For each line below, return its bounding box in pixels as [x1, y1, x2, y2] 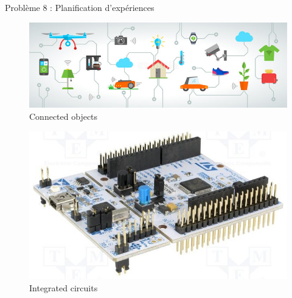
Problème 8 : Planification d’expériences [5, 1, 155, 13]
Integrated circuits [29, 281, 98, 294]
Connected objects [29, 109, 98, 122]
